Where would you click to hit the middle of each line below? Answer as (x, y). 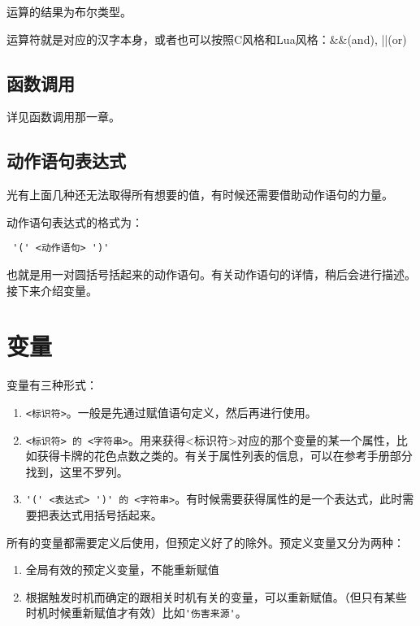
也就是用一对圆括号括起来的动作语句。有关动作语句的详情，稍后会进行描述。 (211, 274)
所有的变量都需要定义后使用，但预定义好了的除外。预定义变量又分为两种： (206, 542)
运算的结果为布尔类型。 (69, 11)
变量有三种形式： (52, 385)
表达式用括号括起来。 (105, 515)
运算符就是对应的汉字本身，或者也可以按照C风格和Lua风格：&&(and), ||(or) (207, 39)
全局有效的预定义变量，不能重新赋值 (122, 569)
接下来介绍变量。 (52, 290)
